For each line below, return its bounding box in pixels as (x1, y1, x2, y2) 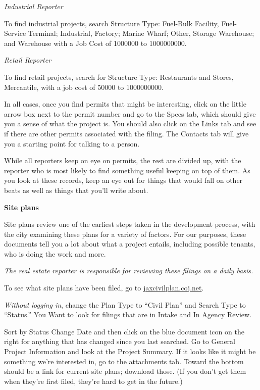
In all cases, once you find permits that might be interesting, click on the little (4, 99, 246, 109)
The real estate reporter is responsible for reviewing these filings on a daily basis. (4, 265, 253, 276)
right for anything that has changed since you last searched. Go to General (4, 336, 235, 347)
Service (4, 28, 26, 38)
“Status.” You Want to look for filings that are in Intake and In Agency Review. (4, 309, 252, 320)
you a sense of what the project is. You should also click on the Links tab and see (4, 118, 256, 129)
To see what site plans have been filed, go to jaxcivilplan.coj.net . (4, 282, 204, 293)
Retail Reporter (4, 55, 51, 65)
